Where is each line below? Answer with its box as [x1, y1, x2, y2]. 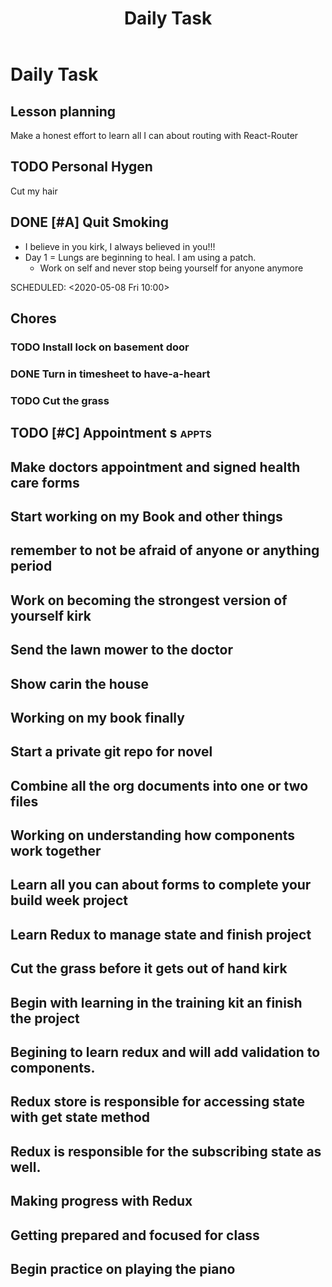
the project [10, 1010, 80, 1027]
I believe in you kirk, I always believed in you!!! [24, 240, 216, 252]
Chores [10, 310, 57, 327]
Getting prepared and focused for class [10, 1227, 260, 1244]
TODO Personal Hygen [10, 158, 153, 176]
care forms [10, 474, 80, 491]
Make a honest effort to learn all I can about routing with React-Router [10, 130, 299, 141]
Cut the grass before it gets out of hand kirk [10, 960, 288, 977]
